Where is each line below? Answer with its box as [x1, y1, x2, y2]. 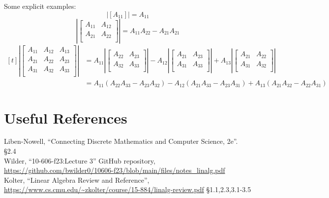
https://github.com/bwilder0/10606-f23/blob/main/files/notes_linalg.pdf [4, 165, 225, 175]
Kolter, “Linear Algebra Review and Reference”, [4, 174, 150, 185]
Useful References [4, 107, 127, 128]
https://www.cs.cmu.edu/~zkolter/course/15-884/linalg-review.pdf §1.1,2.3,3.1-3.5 [4, 184, 251, 195]
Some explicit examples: [4, 1, 76, 11]
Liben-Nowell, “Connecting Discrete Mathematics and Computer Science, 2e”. [4, 136, 238, 146]
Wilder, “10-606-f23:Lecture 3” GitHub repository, [4, 155, 155, 165]
